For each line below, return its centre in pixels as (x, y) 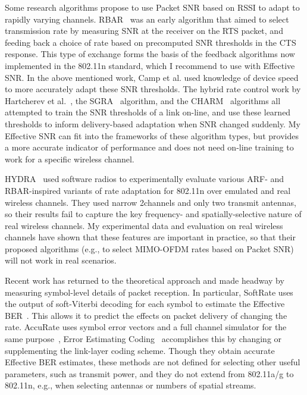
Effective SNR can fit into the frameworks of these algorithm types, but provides (152, 135)
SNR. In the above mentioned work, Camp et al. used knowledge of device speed (152, 77)
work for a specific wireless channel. (70, 159)
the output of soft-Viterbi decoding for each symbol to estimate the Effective (145, 304)
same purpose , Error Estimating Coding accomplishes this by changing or (143, 339)
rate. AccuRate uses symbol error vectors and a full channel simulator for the (146, 327)
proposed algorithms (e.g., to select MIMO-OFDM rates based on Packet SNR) (149, 248)
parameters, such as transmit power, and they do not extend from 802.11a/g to (149, 373)
